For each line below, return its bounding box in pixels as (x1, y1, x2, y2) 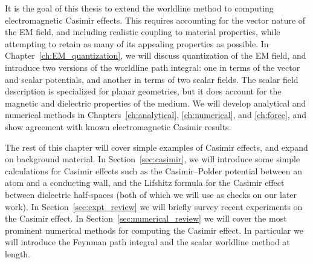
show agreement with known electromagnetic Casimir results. (5, 120, 231, 133)
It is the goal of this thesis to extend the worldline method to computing (5, 2, 274, 14)
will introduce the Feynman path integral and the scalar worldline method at (5, 236, 290, 248)
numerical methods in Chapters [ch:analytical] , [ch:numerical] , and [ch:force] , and (5, 108, 306, 121)
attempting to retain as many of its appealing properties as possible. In (5, 37, 269, 50)
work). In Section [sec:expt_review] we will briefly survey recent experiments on (5, 200, 303, 213)
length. (5, 247, 31, 260)
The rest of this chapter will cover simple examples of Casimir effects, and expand (5, 140, 308, 153)
